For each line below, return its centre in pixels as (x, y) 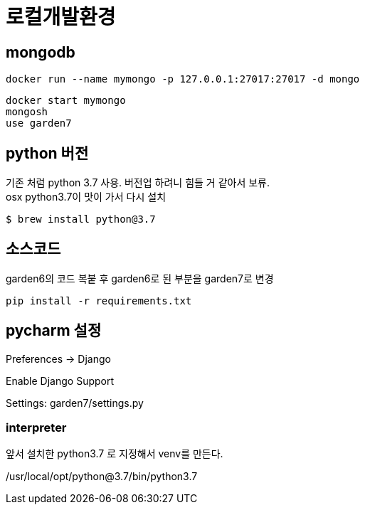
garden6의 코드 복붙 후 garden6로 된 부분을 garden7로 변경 (140, 278)
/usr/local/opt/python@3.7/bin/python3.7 (102, 477)
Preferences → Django (58, 358)
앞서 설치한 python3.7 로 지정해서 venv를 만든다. (115, 454)
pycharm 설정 (54, 331)
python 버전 (47, 153)
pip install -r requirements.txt (99, 301)
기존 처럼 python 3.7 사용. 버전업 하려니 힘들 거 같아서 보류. (138, 183)
